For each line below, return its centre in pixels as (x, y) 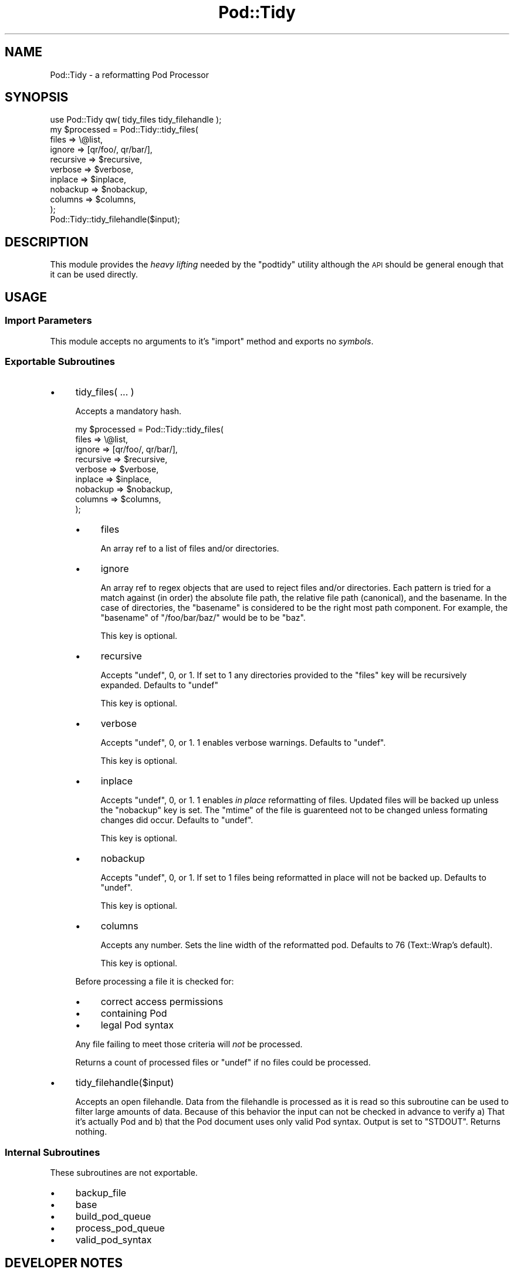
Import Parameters (48, 321)
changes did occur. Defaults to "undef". (177, 820)
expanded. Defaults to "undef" (160, 685)
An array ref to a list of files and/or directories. (190, 549)
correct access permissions (162, 1002)
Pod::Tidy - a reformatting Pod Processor (129, 75)
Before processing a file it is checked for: (155, 982)
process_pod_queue (120, 1228)
